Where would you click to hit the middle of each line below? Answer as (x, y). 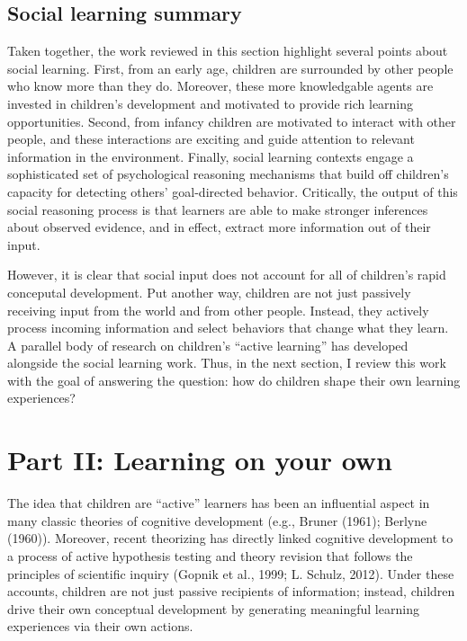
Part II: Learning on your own (200, 460)
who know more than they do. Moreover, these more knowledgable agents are (220, 86)
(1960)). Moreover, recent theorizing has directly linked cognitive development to (230, 538)
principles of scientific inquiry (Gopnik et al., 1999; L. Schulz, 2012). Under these (231, 573)
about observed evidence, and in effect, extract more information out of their (219, 227)
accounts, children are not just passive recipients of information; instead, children (231, 591)
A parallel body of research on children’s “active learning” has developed (208, 345)
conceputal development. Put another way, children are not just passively (209, 292)
